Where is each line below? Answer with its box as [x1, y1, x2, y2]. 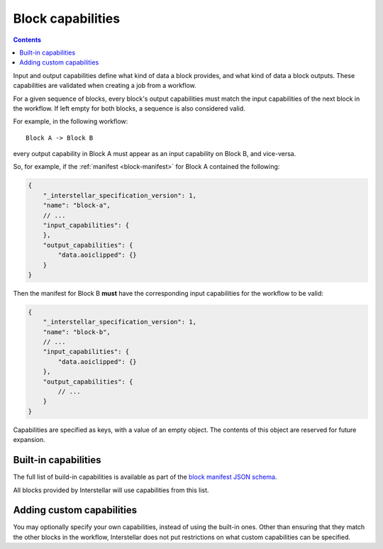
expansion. [13, 436, 45, 444]
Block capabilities [13, 11, 121, 26]
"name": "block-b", [43, 328, 111, 336]
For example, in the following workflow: [13, 117, 128, 126]
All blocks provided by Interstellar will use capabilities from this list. [13, 486, 209, 494]
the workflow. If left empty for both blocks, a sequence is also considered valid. [13, 104, 246, 113]
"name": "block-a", [43, 201, 111, 209]
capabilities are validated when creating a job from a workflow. [13, 82, 196, 90]
